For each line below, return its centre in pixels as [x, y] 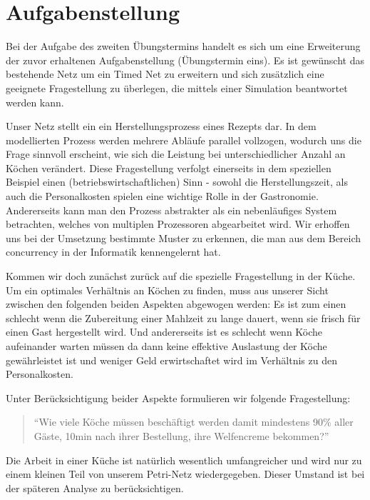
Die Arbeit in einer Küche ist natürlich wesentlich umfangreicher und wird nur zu [184, 460]
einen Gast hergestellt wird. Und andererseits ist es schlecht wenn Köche [164, 332]
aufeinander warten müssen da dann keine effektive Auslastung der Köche [166, 346]
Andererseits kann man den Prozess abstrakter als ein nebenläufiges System [171, 210]
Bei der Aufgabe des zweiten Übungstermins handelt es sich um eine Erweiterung [183, 46]
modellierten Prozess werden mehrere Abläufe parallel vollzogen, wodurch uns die [184, 140]
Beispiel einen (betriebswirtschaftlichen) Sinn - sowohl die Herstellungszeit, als [177, 182]
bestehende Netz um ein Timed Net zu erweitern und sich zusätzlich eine [165, 74]
